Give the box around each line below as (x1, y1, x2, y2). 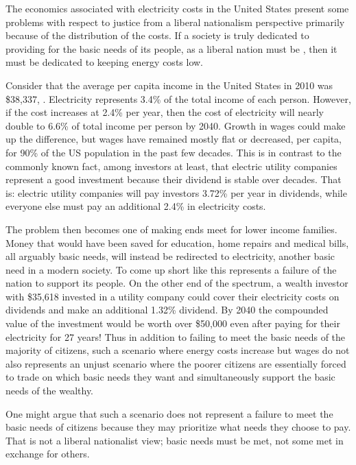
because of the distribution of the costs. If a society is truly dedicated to (5, 28, 309, 43)
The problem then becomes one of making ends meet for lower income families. (5, 222, 337, 236)
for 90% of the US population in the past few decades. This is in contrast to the (5, 145, 342, 159)
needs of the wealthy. (5, 383, 94, 398)
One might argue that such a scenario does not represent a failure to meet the (5, 406, 333, 420)
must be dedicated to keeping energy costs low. (5, 55, 204, 69)
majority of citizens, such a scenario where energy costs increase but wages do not (5, 343, 350, 357)
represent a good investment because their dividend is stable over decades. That (5, 172, 342, 187)
